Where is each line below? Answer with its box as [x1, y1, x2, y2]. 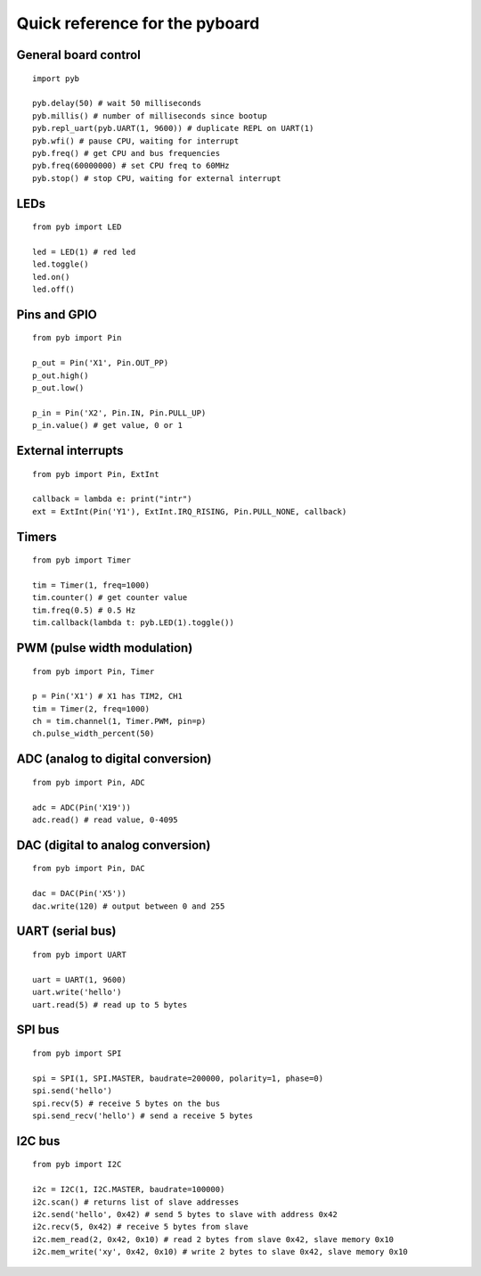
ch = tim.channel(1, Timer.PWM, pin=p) [32, 716, 207, 727]
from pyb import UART [32, 950, 126, 960]
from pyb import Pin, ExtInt [32, 469, 159, 479]
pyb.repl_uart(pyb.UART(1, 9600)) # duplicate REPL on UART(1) [32, 123, 314, 134]
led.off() [32, 284, 75, 294]
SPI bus [16, 1022, 60, 1038]
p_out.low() [32, 383, 85, 393]
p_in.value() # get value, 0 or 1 [32, 420, 183, 431]
